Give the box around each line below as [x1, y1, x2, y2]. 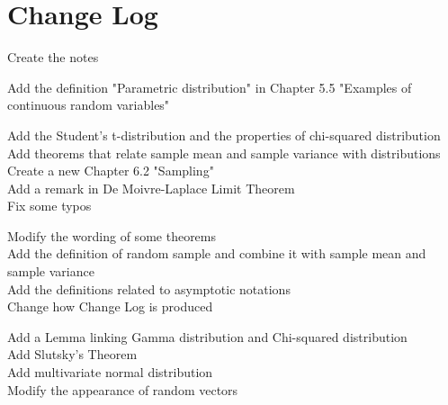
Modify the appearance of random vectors [7, 380, 238, 399]
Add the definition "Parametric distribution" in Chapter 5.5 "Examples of [7, 77, 412, 96]
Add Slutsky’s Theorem [7, 345, 138, 364]
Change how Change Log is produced [7, 297, 213, 316]
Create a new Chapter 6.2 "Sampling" [7, 161, 214, 180]
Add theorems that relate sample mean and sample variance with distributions [7, 143, 441, 162]
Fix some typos [7, 196, 92, 215]
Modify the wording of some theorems [7, 226, 217, 245]
